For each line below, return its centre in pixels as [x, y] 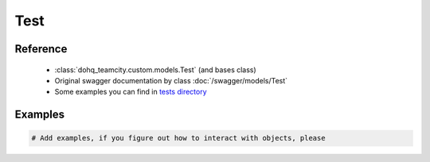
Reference [41, 49]
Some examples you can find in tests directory [131, 92]
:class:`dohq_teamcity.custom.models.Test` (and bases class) [155, 69]
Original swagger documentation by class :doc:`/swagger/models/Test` [171, 80]
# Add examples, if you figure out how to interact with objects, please [178, 138]
